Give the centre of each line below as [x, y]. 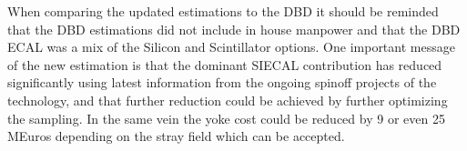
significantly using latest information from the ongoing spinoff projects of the [222, 82]
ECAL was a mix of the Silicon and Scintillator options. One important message [231, 47]
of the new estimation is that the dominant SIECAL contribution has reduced [225, 64]
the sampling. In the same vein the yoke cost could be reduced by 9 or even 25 [226, 118]
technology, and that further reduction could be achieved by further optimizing [228, 100]
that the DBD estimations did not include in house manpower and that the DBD [234, 29]
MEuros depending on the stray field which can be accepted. [176, 136]
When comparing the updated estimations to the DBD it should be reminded [223, 11]
